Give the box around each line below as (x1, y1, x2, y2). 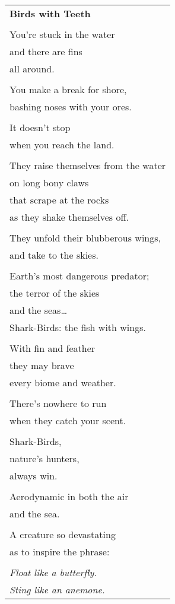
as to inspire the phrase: (9, 545, 110, 558)
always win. (9, 469, 58, 482)
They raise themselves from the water (9, 158, 166, 172)
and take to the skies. (9, 248, 98, 262)
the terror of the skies (9, 286, 100, 300)
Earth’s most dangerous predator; (9, 269, 149, 282)
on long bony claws (9, 176, 89, 189)
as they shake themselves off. (9, 210, 129, 224)
